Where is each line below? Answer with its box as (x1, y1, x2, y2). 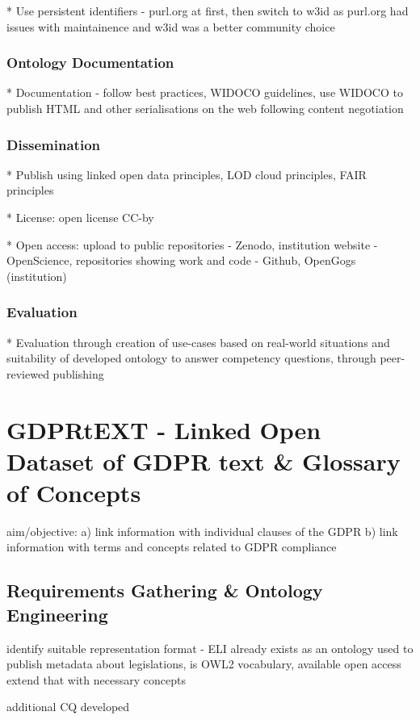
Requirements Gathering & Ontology (6, 578, 323, 603)
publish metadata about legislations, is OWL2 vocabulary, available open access (6, 655, 401, 672)
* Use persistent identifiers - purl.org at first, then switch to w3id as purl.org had (6, 2, 409, 19)
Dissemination (6, 134, 101, 154)
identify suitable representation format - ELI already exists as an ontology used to (6, 639, 414, 656)
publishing (52, 365, 104, 382)
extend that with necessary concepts (6, 671, 186, 688)
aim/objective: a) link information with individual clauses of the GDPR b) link (6, 522, 398, 539)
